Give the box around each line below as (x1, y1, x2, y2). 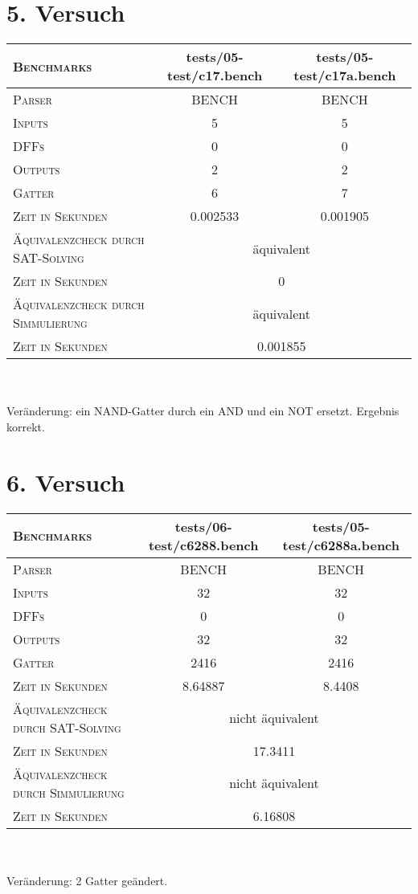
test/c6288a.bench (282, 535, 400, 554)
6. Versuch (6, 465, 125, 498)
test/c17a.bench (293, 66, 396, 85)
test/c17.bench (167, 66, 263, 85)
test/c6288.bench (148, 535, 259, 554)
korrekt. (6, 418, 45, 435)
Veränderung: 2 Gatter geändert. (6, 872, 168, 888)
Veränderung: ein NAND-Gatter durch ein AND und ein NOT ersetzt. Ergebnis (6, 402, 400, 419)
